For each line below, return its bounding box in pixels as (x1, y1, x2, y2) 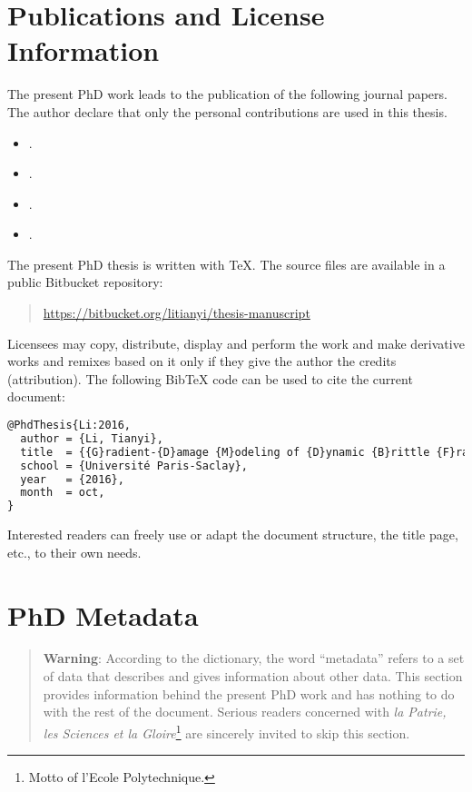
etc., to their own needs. (7, 542, 142, 561)
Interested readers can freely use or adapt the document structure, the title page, (7, 525, 458, 544)
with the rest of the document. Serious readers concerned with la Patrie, (43, 702, 447, 721)
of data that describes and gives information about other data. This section (43, 667, 463, 686)
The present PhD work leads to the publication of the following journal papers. (7, 84, 447, 104)
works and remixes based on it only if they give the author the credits (7, 351, 397, 371)
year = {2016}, (20, 472, 124, 486)
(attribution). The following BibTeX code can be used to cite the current (7, 369, 413, 388)
